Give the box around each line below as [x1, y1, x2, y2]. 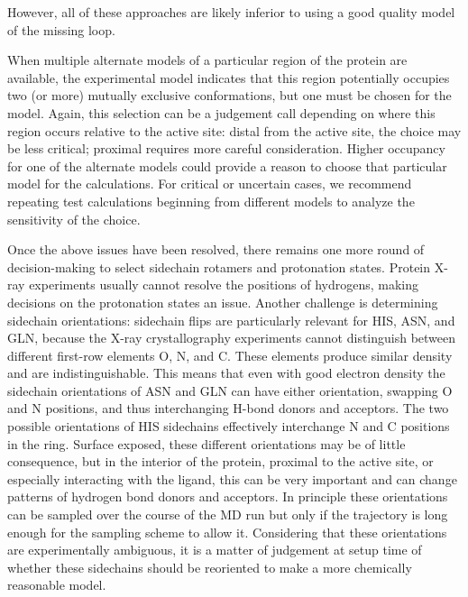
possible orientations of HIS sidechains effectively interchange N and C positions [7, 417, 450, 436]
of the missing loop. [7, 20, 115, 39]
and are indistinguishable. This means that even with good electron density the [7, 363, 445, 382]
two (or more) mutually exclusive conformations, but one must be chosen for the [7, 86, 452, 105]
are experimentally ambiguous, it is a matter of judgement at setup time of [7, 540, 422, 559]
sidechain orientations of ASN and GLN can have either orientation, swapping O [7, 381, 453, 400]
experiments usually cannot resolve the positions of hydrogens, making [29, 275, 419, 294]
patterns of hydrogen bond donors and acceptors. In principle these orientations [7, 487, 448, 506]
